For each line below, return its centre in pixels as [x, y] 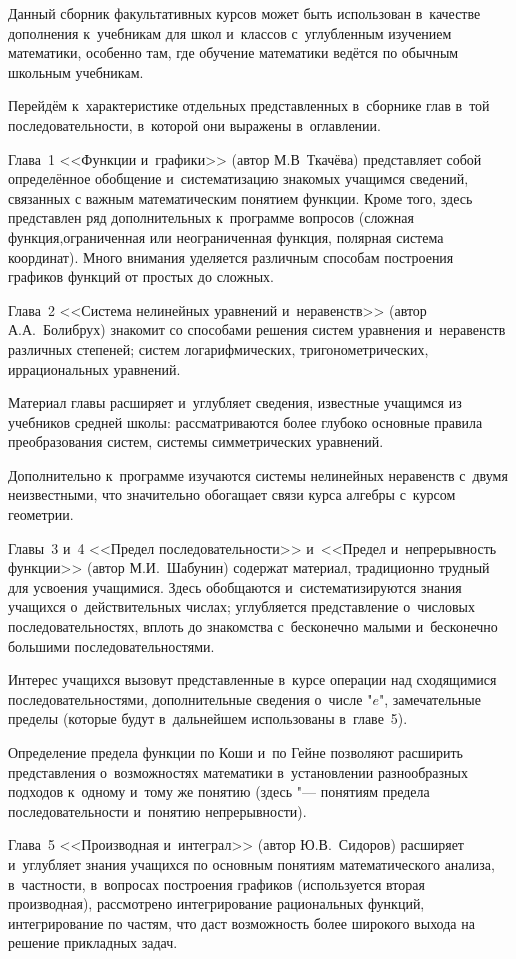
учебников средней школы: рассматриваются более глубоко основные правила [245, 421]
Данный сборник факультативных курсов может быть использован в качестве [244, 13]
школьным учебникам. [76, 71]
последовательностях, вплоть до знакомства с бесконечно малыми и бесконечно [253, 626]
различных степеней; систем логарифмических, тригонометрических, [218, 348]
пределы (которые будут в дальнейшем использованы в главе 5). [208, 718]
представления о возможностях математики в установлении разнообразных [238, 771]
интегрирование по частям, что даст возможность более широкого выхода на [241, 922]
